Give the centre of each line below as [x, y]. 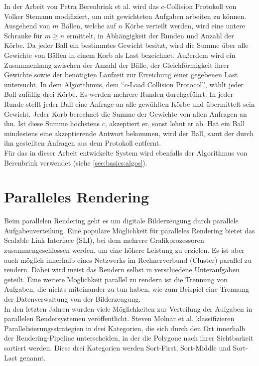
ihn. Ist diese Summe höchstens [52, 123]
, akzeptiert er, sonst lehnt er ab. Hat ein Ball [175, 123]
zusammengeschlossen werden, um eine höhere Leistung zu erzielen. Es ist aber [124, 250]
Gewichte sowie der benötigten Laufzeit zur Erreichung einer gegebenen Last [121, 75]
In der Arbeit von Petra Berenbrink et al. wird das [81, 6]
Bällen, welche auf [88, 26]
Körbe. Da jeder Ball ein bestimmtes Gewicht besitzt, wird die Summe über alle [126, 45]
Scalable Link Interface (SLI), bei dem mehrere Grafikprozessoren [104, 240]
